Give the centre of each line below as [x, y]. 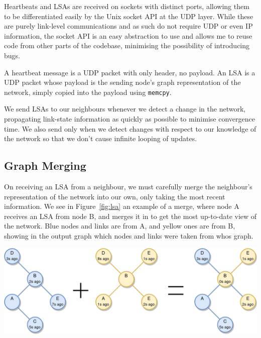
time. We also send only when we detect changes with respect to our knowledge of [130, 128]
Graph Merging [45, 165]
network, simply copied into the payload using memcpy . [88, 92]
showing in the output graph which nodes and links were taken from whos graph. [129, 235]
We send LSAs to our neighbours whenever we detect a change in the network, [125, 109]
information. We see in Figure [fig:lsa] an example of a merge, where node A [122, 206]
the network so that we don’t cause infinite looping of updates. [101, 138]
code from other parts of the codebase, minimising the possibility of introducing [127, 45]
